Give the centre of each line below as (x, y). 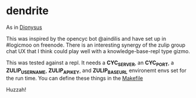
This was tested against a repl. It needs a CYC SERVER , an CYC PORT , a (90, 63)
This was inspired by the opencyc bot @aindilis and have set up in (86, 38)
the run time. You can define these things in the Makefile (74, 78)
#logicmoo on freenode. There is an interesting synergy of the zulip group (96, 45)
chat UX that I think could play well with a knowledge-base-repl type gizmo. (98, 51)
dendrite (27, 11)
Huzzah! (16, 89)
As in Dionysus (24, 27)
